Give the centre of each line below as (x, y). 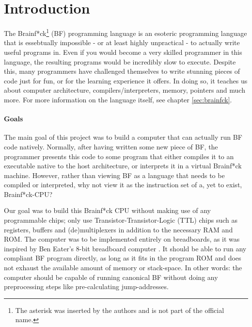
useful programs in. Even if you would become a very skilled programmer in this (123, 52)
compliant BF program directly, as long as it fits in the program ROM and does (123, 258)
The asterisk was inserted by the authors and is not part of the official (120, 310)
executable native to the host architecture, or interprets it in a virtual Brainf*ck (123, 166)
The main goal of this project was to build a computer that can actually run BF (123, 137)
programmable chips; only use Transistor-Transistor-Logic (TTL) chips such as (121, 220)
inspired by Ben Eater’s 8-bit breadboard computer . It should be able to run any (125, 248)
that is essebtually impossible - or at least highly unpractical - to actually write (122, 42)
